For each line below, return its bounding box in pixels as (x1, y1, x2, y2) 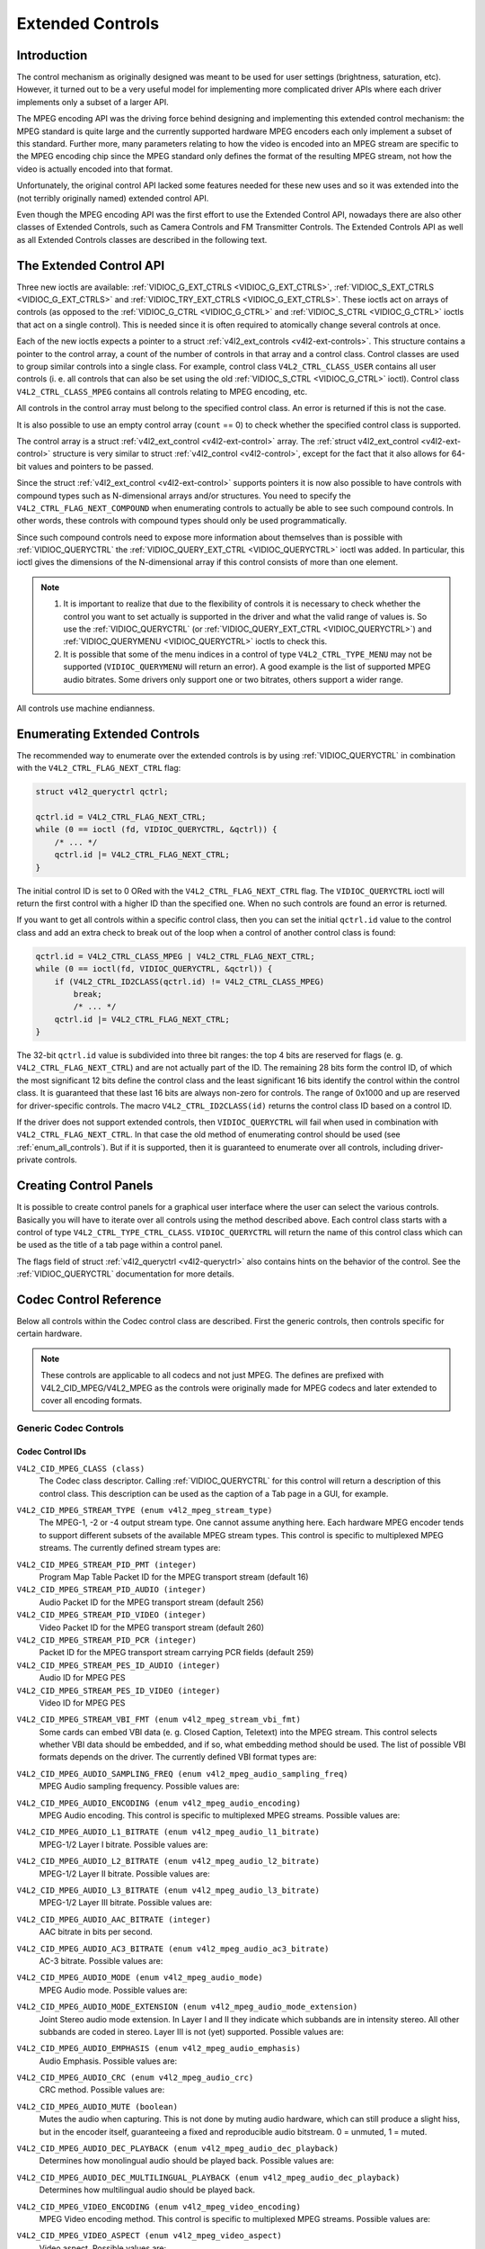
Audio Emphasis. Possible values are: (39, 2056, 178, 2066)
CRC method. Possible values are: (39, 2084, 165, 2095)
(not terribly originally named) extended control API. (16, 193, 209, 203)
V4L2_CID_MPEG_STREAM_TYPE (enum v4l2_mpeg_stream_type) (16, 1505, 273, 1516)
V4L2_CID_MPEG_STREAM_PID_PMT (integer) (16, 1559, 198, 1570)
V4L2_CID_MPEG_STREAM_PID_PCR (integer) (16, 1635, 198, 1645)
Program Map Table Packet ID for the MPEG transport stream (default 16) (39, 1572, 309, 1582)
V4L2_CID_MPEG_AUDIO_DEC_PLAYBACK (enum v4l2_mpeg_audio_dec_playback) (16, 2144, 339, 2154)
